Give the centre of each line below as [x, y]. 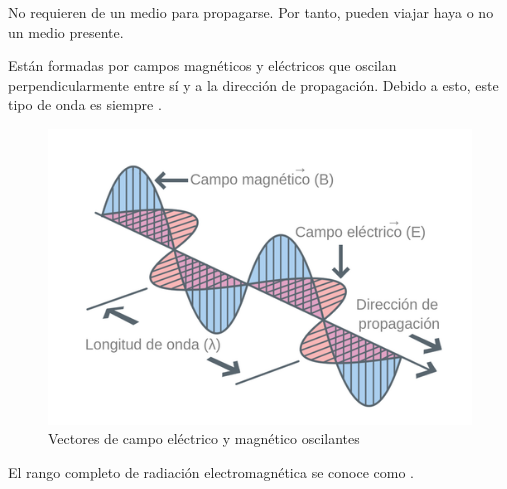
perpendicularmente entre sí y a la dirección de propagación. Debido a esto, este [253, 84]
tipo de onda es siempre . [85, 104]
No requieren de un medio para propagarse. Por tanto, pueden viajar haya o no [251, 12]
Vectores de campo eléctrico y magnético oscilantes [204, 438]
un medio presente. [66, 31]
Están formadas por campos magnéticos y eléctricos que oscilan [202, 65]
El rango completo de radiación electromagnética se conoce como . [211, 471]
